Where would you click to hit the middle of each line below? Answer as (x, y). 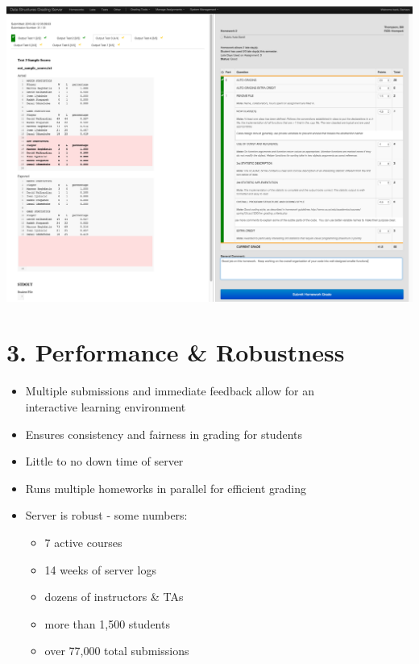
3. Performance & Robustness (176, 352)
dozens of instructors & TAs (114, 597)
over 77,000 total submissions (117, 651)
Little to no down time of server (104, 461)
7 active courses (83, 542)
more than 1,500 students (107, 623)
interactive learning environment (106, 407)
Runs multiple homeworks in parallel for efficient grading (166, 488)
